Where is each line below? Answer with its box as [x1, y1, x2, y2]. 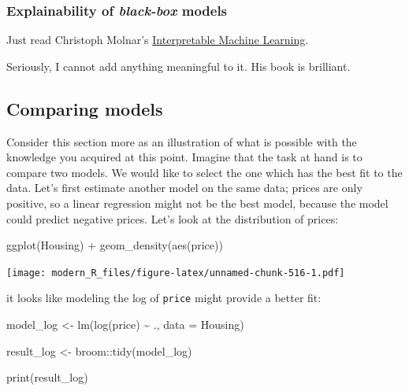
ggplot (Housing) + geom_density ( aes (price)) [6, 237, 223, 253]
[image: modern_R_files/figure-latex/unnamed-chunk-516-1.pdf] [6, 267, 345, 278]
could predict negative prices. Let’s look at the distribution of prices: [6, 210, 339, 227]
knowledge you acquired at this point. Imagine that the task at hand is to [6, 149, 363, 165]
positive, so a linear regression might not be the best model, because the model [6, 194, 389, 211]
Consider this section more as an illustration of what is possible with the [6, 133, 357, 149]
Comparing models [6, 96, 163, 120]
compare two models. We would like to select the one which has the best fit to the [6, 164, 403, 180]
